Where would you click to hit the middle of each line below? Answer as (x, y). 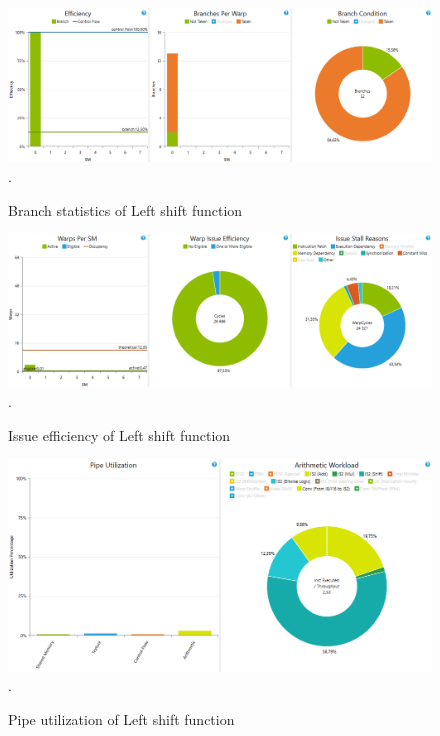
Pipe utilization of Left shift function (121, 718)
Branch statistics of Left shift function (125, 209)
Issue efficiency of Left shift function (119, 434)
